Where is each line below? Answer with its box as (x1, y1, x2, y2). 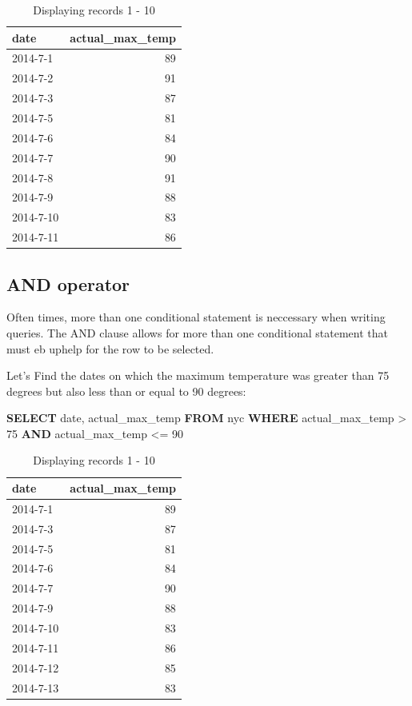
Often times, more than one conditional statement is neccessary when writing (6, 309, 386, 325)
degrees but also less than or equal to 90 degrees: (6, 382, 246, 399)
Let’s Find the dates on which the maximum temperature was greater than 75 (6, 367, 390, 384)
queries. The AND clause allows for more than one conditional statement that (6, 324, 388, 341)
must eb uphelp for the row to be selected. (6, 340, 214, 357)
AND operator (6, 271, 130, 296)
